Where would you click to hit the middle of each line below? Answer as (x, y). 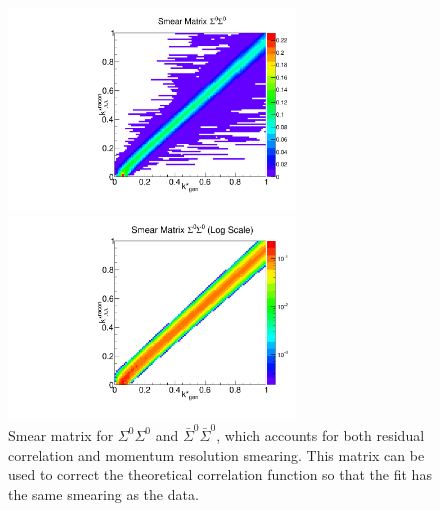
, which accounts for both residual (320, 434)
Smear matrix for (61, 434)
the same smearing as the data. (103, 493)
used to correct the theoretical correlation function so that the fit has (220, 474)
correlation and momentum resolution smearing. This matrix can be (216, 454)
